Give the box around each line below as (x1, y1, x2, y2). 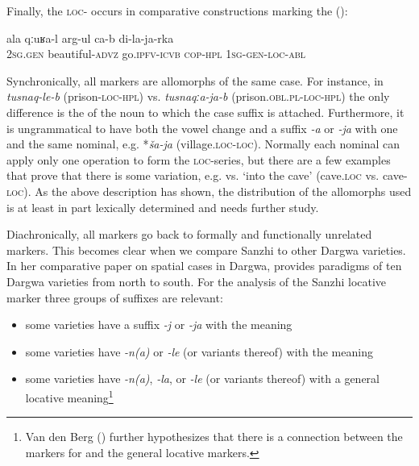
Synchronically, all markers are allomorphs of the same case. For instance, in (6, 72, 384, 89)
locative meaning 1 (25, 386, 114, 406)
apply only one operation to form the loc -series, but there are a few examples (6, 151, 391, 168)
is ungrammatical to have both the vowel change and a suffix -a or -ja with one (6, 119, 398, 136)
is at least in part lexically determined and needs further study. (6, 198, 319, 215)
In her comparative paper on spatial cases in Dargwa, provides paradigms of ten (6, 257, 402, 274)
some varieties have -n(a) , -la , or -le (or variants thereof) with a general (25, 370, 380, 387)
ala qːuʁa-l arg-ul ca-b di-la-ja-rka (6, 29, 174, 46)
